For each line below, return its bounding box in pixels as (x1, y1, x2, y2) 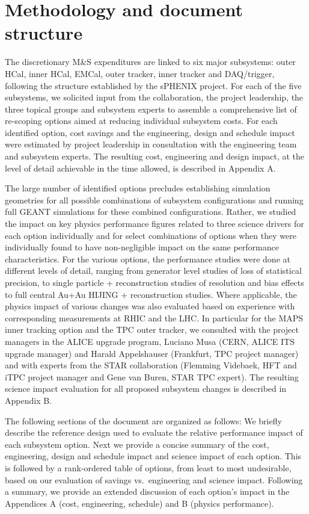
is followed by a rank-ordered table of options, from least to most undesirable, (5, 461, 292, 474)
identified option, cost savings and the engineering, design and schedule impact (5, 126, 295, 138)
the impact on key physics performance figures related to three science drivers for (5, 217, 304, 230)
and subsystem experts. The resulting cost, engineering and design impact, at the (5, 150, 305, 163)
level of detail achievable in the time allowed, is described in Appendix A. (5, 161, 276, 174)
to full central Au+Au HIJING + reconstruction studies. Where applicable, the (5, 288, 297, 300)
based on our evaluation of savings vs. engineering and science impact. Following (5, 473, 303, 486)
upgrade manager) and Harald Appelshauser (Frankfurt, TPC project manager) (5, 347, 299, 359)
